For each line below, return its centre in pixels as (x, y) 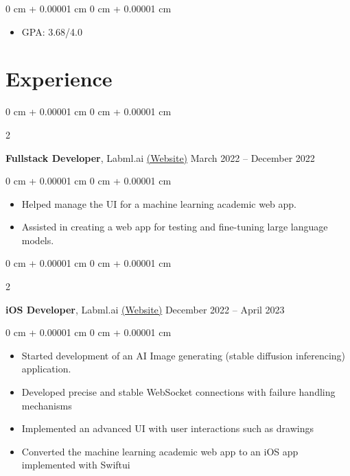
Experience (59, 79)
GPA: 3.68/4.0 (52, 31)
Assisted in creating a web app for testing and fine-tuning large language (175, 227)
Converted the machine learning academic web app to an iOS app (160, 451)
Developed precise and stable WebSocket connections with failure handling (178, 392)
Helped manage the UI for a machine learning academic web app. (159, 203)
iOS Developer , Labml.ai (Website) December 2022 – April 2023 (145, 309)
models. (38, 240)
